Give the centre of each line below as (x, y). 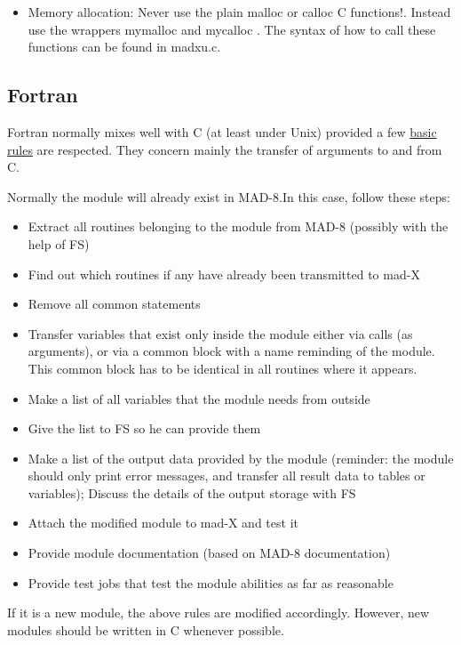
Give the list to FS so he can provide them (144, 428)
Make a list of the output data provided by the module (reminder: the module (241, 458)
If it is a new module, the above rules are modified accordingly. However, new (219, 613)
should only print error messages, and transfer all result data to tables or (227, 476)
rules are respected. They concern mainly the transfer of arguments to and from (225, 149)
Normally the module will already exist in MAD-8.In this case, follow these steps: (229, 196)
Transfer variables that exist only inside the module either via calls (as (220, 333)
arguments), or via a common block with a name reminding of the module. (231, 351)
